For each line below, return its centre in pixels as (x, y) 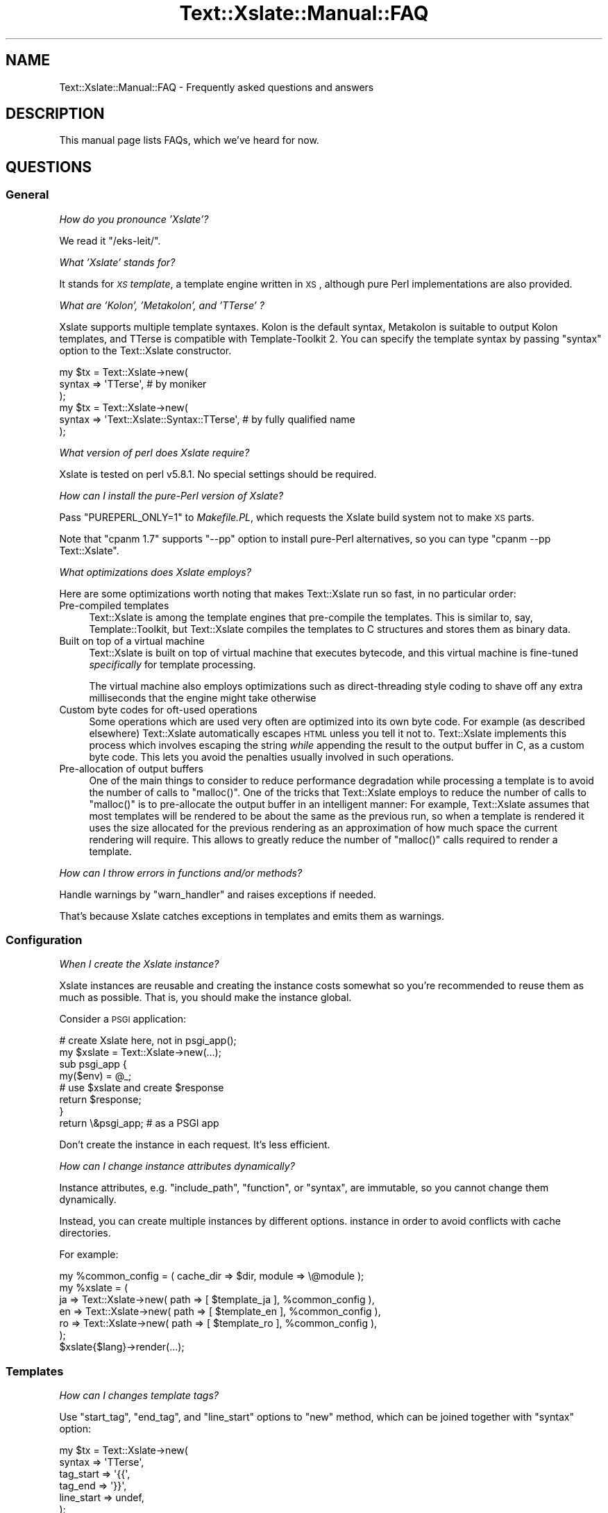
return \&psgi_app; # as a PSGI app (139, 1123)
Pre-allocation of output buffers (131, 768)
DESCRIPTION (55, 114)
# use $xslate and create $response (142, 1088)
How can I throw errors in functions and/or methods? (181, 873)
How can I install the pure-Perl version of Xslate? (171, 495)
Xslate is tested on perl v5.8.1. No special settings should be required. (218, 474)
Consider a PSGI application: (123, 1019)
